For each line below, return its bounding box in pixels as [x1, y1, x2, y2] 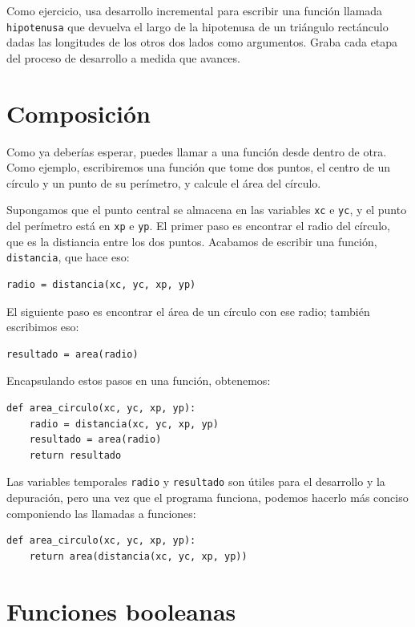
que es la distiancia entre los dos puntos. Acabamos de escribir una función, [6, 233, 377, 249]
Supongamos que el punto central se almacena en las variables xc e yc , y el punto [6, 201, 407, 218]
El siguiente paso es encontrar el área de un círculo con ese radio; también [6, 302, 370, 319]
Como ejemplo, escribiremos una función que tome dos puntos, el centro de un [6, 159, 391, 176]
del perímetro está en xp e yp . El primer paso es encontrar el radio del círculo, [6, 217, 390, 233]
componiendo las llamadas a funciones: [6, 504, 196, 521]
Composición [6, 96, 151, 129]
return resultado [29, 449, 122, 461]
